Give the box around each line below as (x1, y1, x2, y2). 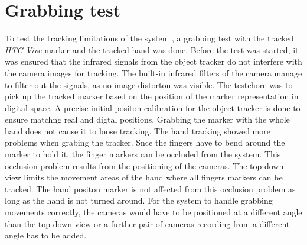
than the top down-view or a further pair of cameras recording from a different (5, 217, 290, 230)
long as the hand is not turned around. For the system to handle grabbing (5, 194, 273, 207)
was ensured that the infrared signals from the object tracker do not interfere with (5, 55, 302, 67)
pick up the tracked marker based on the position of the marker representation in (5, 90, 299, 102)
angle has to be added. (5, 229, 87, 241)
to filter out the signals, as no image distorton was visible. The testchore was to (5, 78, 293, 91)
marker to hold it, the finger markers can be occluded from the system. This (5, 148, 281, 160)
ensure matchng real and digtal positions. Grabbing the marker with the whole (5, 113, 290, 125)
